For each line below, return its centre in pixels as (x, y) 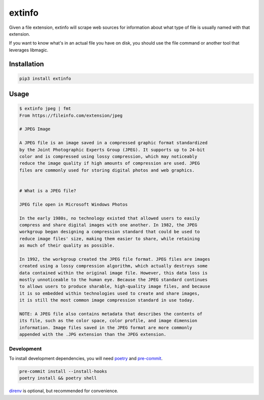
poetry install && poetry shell (58, 378)
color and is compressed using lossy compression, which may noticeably (108, 157)
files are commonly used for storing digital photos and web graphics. (107, 170)
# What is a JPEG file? (48, 191)
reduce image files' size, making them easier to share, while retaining (110, 239)
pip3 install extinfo (45, 78)
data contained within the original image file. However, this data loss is (113, 273)
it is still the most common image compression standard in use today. (107, 300)
